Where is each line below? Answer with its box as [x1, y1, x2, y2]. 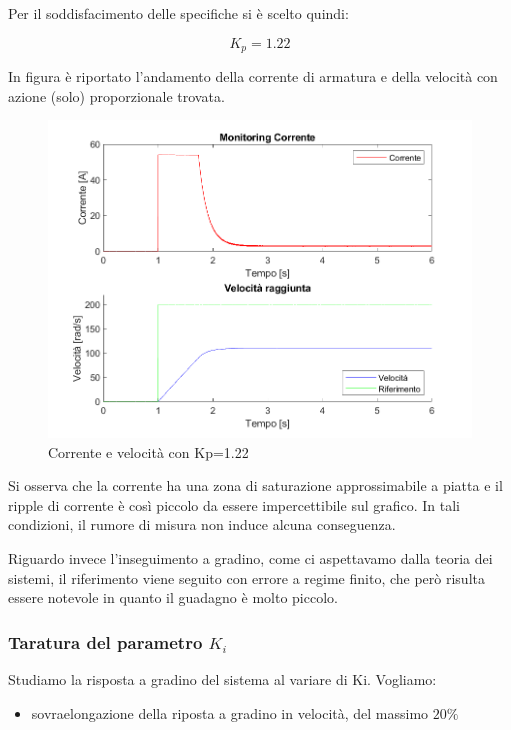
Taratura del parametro [8, 629, 203, 654]
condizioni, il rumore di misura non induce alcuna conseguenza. [8, 514, 396, 535]
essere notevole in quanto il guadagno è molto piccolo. [8, 587, 338, 608]
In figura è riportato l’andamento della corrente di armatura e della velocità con [8, 66, 498, 87]
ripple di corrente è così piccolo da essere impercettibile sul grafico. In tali [8, 494, 461, 515]
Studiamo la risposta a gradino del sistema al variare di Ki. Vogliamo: [8, 669, 437, 690]
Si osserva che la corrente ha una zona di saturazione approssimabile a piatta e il [8, 475, 503, 496]
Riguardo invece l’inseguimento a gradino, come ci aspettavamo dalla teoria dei [8, 548, 493, 569]
